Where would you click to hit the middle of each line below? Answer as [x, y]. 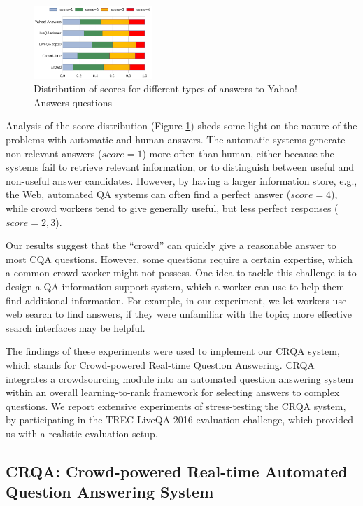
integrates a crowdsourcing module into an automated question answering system [180, 378]
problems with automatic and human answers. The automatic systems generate [176, 140]
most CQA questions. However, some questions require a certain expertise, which [179, 259]
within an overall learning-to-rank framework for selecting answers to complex [173, 392]
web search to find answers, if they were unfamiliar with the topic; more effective [179, 314]
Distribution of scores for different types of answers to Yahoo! [165, 89]
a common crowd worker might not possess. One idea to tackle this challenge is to [181, 273]
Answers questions [73, 102]
